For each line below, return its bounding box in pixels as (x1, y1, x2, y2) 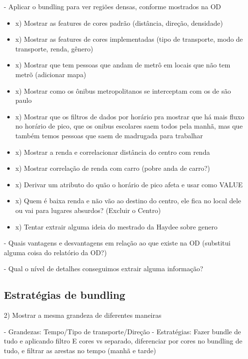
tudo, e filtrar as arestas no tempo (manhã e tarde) (4, 345, 156, 355)
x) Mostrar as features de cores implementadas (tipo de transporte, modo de (15, 34, 243, 44)
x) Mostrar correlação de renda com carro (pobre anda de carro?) (15, 163, 210, 173)
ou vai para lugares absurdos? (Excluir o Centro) (15, 205, 161, 215)
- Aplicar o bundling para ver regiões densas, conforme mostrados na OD (4, 1, 221, 11)
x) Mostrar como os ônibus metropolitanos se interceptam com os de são (15, 85, 231, 96)
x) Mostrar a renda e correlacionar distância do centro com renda (15, 147, 210, 157)
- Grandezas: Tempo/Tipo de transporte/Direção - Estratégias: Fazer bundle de (4, 326, 241, 336)
